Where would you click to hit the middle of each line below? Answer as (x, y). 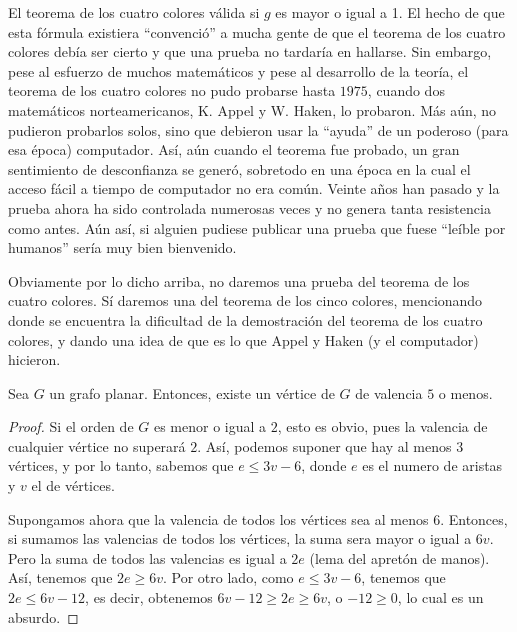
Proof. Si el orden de (71, 426)
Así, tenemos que (60, 577)
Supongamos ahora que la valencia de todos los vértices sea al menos (218, 518)
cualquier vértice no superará (97, 445)
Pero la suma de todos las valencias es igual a (147, 557)
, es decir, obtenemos (149, 597)
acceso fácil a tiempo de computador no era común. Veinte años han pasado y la (254, 188)
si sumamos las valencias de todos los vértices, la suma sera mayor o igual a (240, 538)
